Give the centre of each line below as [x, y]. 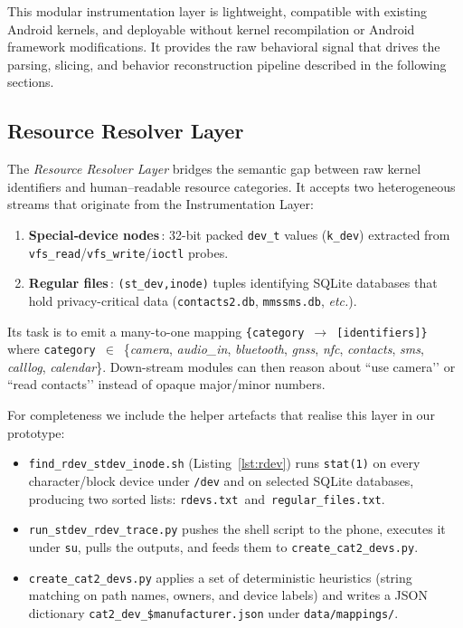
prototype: [36, 432]
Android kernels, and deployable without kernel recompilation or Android [211, 29]
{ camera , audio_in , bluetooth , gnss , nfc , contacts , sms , [274, 349]
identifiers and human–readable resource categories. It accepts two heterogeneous [231, 186]
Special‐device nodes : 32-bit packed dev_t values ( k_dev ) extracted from [239, 234]
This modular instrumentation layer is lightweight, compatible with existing [217, 11]
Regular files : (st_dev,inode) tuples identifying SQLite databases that [233, 283]
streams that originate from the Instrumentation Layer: [161, 204]
